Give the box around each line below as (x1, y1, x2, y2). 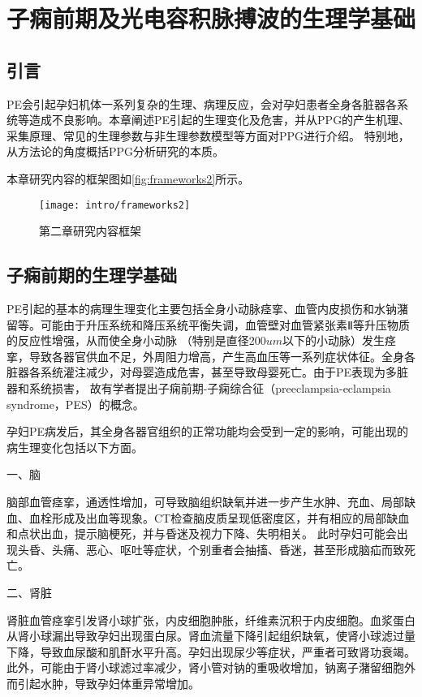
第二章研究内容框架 (39, 222, 141, 239)
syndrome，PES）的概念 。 (6, 395, 144, 412)
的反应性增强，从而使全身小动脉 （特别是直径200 (6, 332, 266, 349)
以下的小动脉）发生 (282, 332, 385, 349)
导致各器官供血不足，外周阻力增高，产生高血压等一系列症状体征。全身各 (28, 347, 416, 364)
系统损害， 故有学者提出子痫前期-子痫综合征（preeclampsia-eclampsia (28, 379, 391, 396)
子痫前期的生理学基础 (6, 262, 177, 287)
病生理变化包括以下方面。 (6, 438, 143, 455)
